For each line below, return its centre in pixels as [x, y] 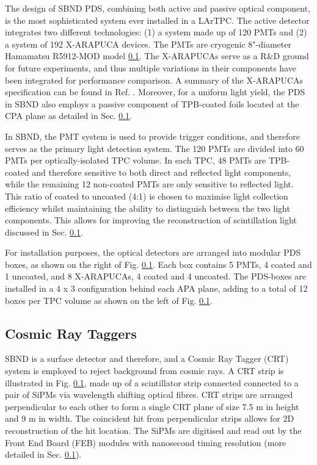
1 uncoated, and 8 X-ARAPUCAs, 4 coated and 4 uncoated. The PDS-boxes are [155, 276]
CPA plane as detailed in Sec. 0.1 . [68, 116]
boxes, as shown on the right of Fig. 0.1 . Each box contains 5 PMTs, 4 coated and [158, 264]
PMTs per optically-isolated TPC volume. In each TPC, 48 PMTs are [136, 160]
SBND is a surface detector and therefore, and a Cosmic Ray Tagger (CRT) [147, 359]
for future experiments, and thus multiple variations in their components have [151, 67]
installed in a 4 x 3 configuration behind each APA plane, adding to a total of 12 [156, 288]
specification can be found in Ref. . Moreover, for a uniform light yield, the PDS [155, 92]
